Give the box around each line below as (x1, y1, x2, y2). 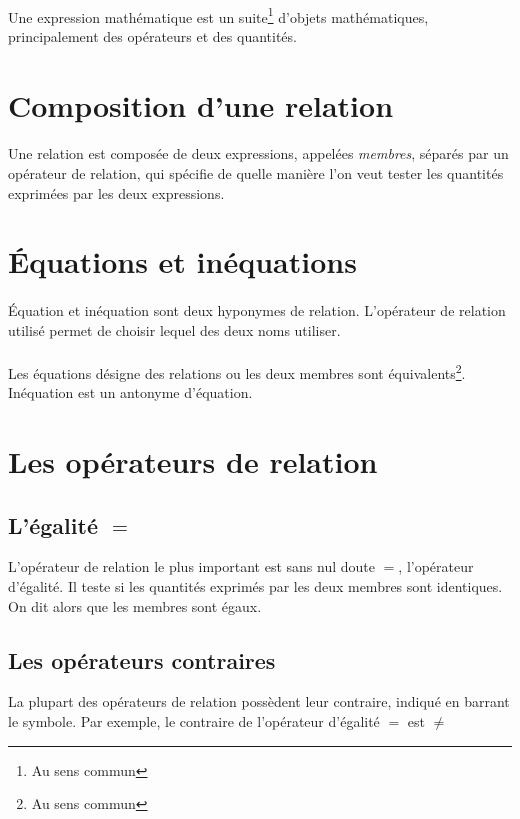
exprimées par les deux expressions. (8, 182, 225, 203)
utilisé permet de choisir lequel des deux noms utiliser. (8, 319, 341, 340)
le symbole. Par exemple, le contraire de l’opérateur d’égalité (8, 710, 380, 731)
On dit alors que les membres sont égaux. (8, 595, 262, 616)
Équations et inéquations (8, 241, 357, 282)
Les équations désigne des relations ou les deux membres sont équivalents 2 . (8, 359, 466, 383)
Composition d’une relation (8, 84, 394, 125)
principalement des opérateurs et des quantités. (8, 25, 297, 46)
